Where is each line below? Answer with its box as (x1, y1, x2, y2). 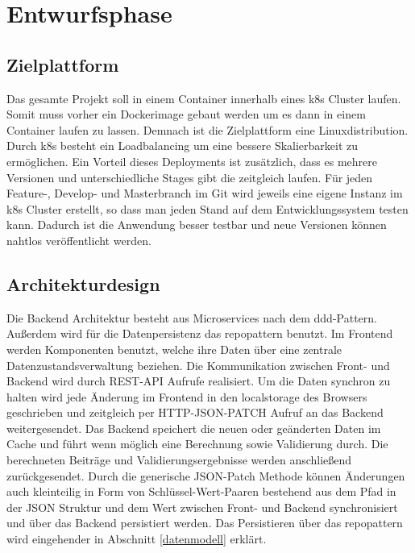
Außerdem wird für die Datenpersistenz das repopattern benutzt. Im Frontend (6, 325, 393, 342)
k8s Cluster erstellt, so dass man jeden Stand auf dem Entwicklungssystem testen (6, 200, 409, 217)
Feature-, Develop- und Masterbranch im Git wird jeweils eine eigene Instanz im (6, 185, 403, 202)
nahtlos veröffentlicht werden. (6, 231, 151, 248)
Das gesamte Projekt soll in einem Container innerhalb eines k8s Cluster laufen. (6, 89, 401, 106)
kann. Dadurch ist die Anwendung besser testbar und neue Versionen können (6, 216, 387, 233)
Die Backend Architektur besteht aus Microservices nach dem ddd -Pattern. (6, 309, 377, 326)
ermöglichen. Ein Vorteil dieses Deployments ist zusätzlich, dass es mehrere (6, 152, 377, 169)
